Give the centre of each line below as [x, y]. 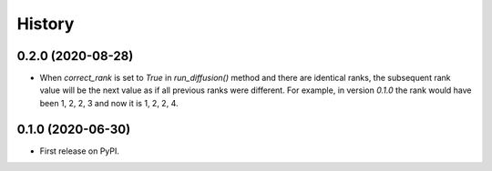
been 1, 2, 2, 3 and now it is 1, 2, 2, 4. [109, 103]
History [46, 24]
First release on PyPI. [80, 151]
